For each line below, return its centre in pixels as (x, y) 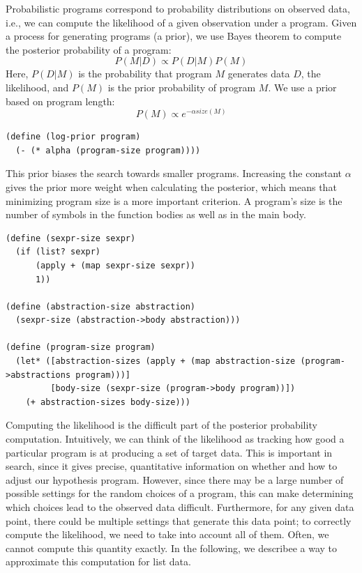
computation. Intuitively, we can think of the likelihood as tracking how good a (175, 439)
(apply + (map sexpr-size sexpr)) (115, 265)
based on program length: (60, 101)
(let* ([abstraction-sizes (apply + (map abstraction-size (156, 361)
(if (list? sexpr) (58, 252)
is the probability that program (145, 74)
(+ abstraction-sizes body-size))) (108, 402)
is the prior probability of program (182, 87)
